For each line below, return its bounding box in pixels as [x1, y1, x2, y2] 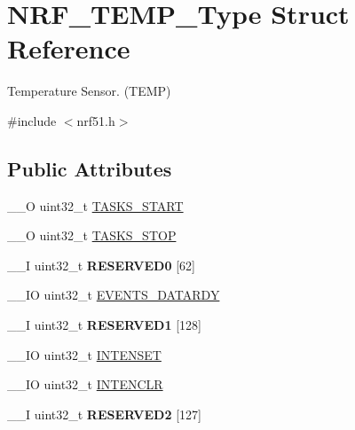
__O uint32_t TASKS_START [7, 196, 184, 215]
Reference [7, 30, 130, 66]
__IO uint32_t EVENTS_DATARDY [7, 285, 220, 304]
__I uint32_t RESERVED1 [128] [7, 316, 201, 334]
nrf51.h [76, 111, 115, 129]
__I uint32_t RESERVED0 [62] [7, 255, 195, 274]
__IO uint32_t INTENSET [7, 345, 162, 364]
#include [7, 111, 57, 129]
